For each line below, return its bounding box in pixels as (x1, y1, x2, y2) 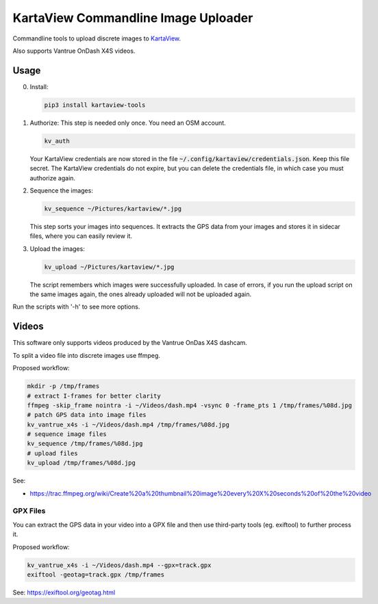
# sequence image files (27, 431, 108, 438)
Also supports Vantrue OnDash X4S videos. (12, 47, 136, 55)
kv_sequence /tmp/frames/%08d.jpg (27, 439, 143, 448)
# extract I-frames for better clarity (27, 391, 161, 400)
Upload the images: (29, 244, 85, 253)
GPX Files (12, 506, 46, 516)
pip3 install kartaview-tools (44, 101, 146, 109)
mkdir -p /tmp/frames (27, 383, 100, 390)
